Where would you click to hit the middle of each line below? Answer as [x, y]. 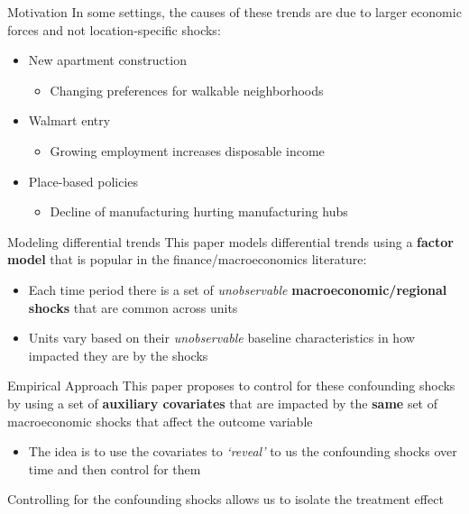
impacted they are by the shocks [118, 355]
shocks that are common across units [133, 307]
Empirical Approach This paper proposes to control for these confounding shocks [231, 385]
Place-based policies [83, 181]
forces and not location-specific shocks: [114, 29]
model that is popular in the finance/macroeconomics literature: [187, 259]
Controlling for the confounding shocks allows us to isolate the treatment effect [225, 499]
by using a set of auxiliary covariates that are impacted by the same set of [223, 403]
